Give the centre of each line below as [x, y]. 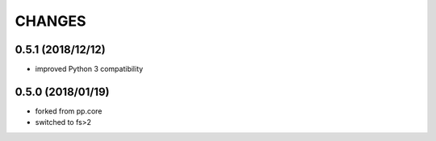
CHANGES [50, 21]
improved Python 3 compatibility [89, 69]
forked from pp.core [69, 111]
